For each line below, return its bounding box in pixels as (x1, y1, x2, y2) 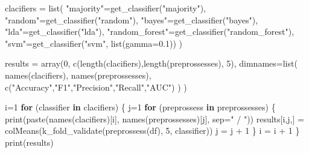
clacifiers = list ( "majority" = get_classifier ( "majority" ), (5, 2, 206, 14)
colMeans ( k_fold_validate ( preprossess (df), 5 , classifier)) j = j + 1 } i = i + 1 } (5, 124, 300, 137)
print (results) (5, 136, 54, 148)
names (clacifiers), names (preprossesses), (5, 68, 151, 81)
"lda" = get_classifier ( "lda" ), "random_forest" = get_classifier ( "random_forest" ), (5, 25, 295, 38)
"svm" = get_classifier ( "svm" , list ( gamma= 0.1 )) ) (5, 37, 183, 49)
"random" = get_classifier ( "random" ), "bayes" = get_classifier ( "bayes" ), (5, 13, 258, 26)
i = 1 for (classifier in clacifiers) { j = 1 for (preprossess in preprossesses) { (5, 101, 276, 113)
